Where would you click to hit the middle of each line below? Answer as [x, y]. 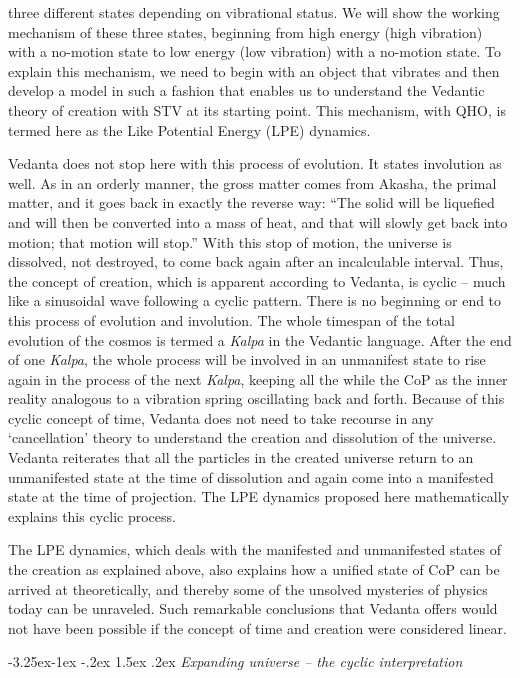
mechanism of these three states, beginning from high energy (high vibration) [245, 31]
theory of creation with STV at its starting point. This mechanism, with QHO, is [257, 109]
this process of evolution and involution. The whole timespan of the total [231, 319]
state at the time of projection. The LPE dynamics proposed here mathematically [259, 496]
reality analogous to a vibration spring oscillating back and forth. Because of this [256, 398]
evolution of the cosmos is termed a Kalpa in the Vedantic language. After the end [260, 339]
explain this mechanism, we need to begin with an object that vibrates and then [254, 70]
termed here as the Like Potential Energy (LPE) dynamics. [189, 129]
